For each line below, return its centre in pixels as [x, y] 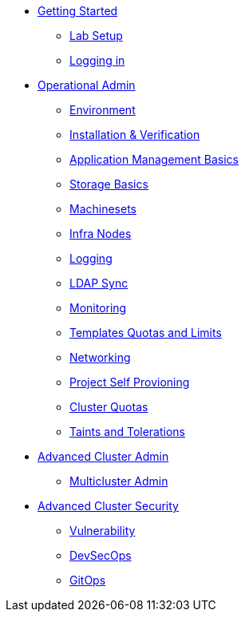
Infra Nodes [101, 234]
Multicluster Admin [119, 481]
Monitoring [98, 308]
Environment [103, 110]
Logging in [97, 60]
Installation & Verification [135, 135]
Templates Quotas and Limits [146, 333]
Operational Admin [87, 85]
